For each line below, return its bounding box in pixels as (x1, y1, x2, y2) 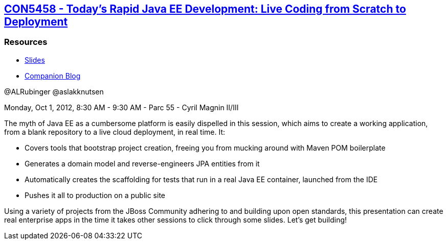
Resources (4, 37, 48, 47)
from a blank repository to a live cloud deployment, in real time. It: (4, 127, 226, 136)
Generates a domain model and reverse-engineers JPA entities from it (25, 159, 260, 168)
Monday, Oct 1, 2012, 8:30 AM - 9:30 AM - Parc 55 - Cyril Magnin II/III (4, 103, 239, 112)
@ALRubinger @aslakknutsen (4, 87, 104, 96)
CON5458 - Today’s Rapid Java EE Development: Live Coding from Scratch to (4, 3, 406, 15)
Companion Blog (25, 71, 81, 80)
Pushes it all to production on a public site (25, 190, 165, 200)
